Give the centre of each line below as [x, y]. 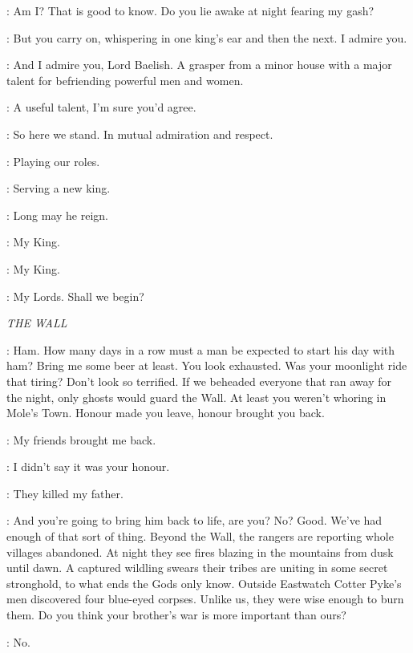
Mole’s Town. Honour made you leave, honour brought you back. [166, 413]
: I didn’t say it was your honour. [88, 466]
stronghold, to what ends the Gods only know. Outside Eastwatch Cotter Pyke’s [204, 583]
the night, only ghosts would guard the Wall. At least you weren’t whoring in [196, 397]
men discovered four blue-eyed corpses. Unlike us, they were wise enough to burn [205, 599]
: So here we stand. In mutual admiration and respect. [140, 134]
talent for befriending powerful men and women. [125, 80]
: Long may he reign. [58, 215]
